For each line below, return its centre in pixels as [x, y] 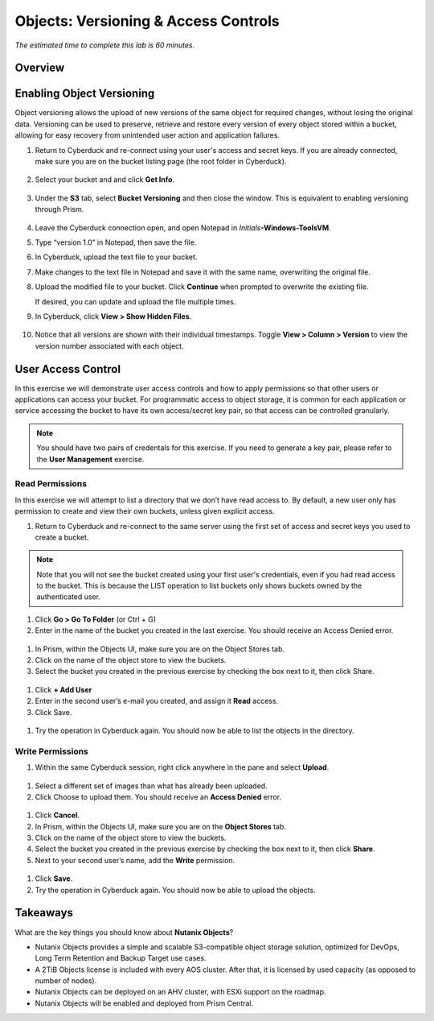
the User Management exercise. [90, 459]
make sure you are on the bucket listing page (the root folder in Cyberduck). [161, 162]
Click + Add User [63, 689]
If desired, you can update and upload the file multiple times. [135, 301]
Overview [40, 68]
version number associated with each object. [109, 345]
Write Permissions [51, 751]
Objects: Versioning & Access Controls [147, 21]
